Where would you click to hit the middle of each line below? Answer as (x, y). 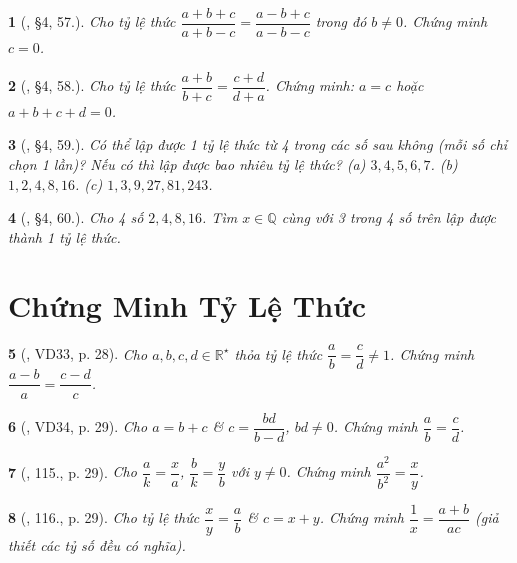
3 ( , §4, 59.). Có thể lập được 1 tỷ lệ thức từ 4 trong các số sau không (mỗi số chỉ (258, 144)
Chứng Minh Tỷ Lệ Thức (187, 305)
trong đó (341, 21)
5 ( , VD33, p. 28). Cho (78, 353)
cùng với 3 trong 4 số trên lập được (388, 217)
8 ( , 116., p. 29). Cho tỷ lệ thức (104, 517)
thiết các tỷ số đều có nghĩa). (97, 544)
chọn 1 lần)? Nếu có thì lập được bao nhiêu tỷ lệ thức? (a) (187, 163)
